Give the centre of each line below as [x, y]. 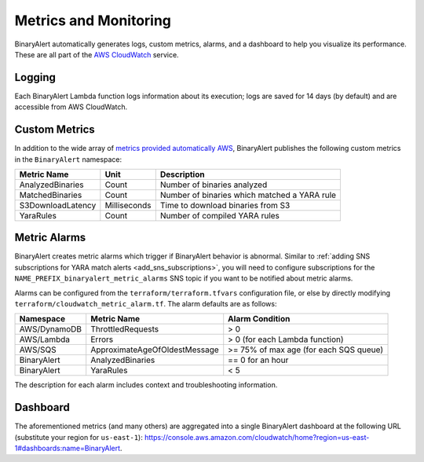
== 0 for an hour [258, 360]
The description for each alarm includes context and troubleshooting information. [146, 385]
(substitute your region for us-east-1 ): [79, 437]
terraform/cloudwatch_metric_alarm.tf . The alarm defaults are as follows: [146, 304]
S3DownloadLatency [58, 205]
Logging [35, 77]
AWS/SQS [38, 350]
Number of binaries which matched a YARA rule [248, 195]
